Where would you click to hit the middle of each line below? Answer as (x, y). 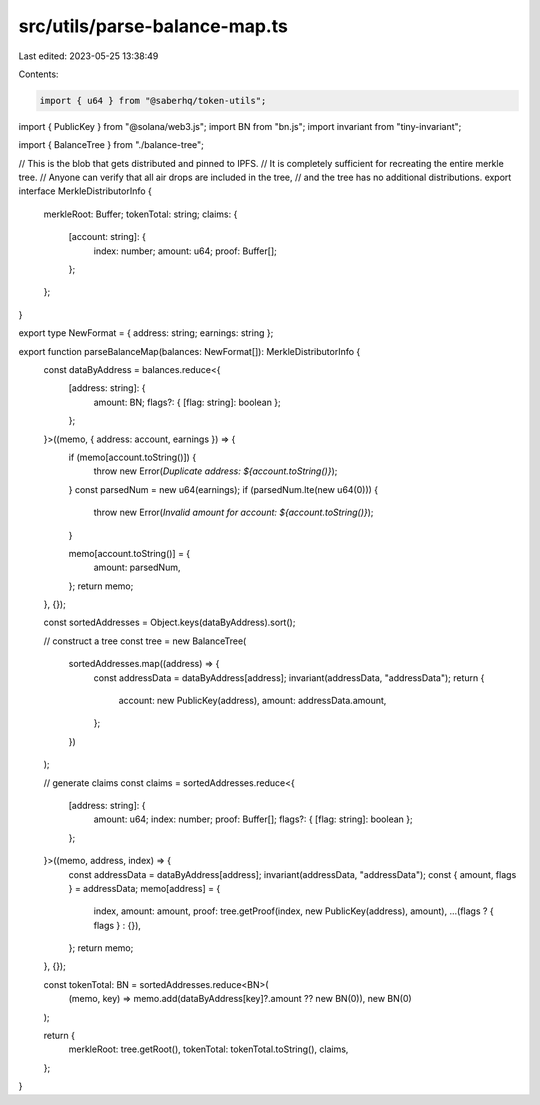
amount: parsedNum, (137, 567)
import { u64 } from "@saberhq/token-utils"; (153, 100)
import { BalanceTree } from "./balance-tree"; (111, 145)
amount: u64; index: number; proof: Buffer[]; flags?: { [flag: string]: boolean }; (253, 819)
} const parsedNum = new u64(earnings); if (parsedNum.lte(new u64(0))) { (223, 489)
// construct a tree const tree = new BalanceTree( (145, 641)
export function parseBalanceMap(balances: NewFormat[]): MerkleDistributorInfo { (189, 351)
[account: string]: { (107, 237)
